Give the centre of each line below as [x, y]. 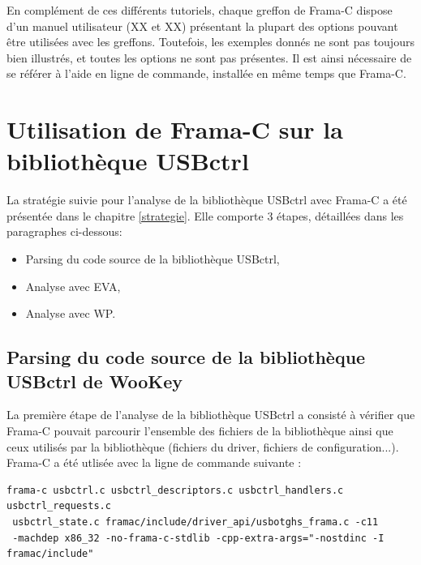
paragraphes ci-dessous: [64, 231]
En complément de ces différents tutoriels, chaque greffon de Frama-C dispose [200, 10]
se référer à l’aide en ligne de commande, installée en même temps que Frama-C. [206, 73]
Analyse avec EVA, [73, 286]
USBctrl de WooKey [95, 381]
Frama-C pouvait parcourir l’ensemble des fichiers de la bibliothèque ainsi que [200, 431]
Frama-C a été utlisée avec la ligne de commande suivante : [154, 462]
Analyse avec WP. [71, 313]
